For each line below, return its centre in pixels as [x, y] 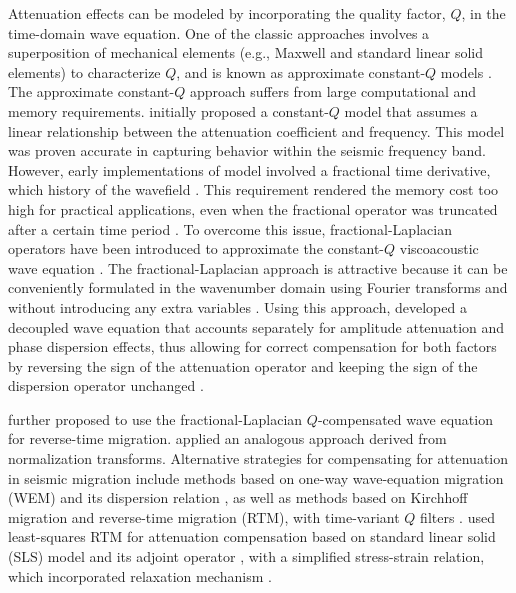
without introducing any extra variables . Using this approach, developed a [237, 306]
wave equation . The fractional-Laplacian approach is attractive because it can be [258, 267]
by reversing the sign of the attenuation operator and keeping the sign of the [243, 365]
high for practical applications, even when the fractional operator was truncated [253, 208]
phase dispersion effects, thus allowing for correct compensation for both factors [252, 346]
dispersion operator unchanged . [106, 385]
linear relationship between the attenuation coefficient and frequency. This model [256, 130]
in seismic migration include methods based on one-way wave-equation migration [256, 477]
